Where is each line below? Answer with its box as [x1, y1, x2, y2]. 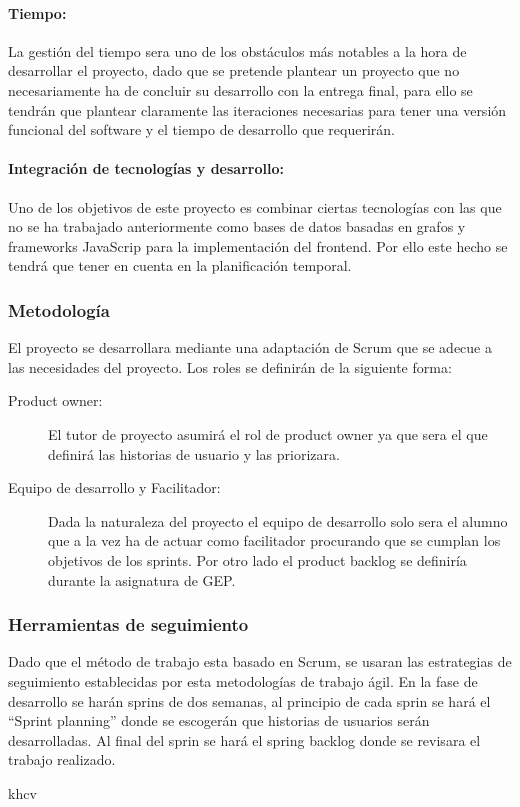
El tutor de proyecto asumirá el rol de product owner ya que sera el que [48, 423, 488, 444]
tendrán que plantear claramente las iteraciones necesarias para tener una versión [8, 99, 507, 120]
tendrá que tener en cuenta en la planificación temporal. [8, 255, 352, 276]
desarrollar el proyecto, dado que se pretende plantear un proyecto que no [8, 60, 460, 81]
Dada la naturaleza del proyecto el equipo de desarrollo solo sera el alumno [48, 510, 508, 531]
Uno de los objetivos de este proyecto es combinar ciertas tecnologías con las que [8, 196, 502, 217]
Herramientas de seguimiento [8, 612, 249, 637]
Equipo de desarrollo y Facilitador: [8, 477, 221, 498]
